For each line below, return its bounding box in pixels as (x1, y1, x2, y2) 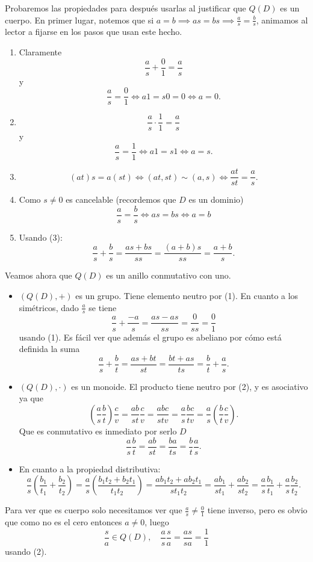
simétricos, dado (19, 301, 79, 313)
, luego (144, 516, 169, 528)
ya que (19, 392, 43, 404)
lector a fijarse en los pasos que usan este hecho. (5, 25, 182, 38)
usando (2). (5, 545, 47, 557)
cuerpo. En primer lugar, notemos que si (5, 13, 154, 26)
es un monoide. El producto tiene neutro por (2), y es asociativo (71, 380, 308, 392)
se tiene (88, 301, 117, 313)
